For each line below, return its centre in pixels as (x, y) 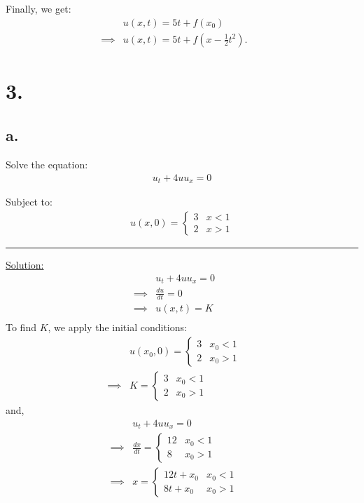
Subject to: (29, 202)
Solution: (25, 264)
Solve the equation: (47, 165)
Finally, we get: (38, 8)
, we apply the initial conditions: (117, 327)
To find (21, 327)
